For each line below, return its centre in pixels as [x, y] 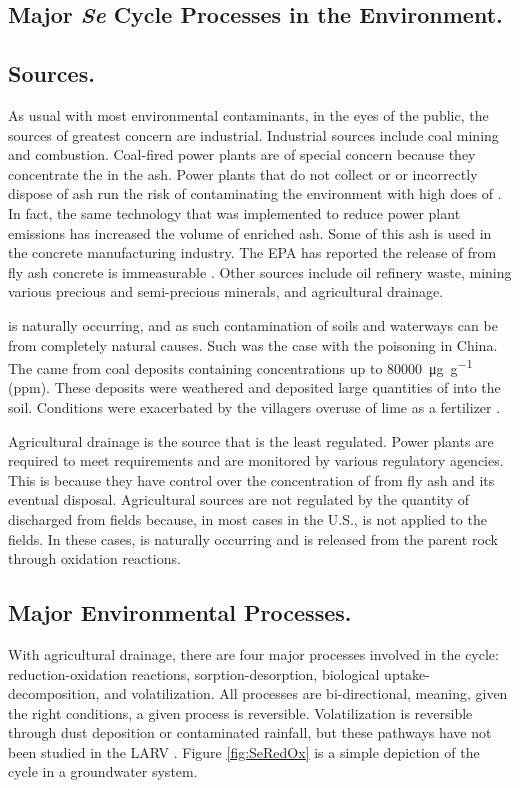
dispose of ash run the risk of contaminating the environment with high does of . [255, 193]
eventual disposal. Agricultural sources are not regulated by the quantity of [238, 499]
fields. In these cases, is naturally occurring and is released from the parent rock [253, 538]
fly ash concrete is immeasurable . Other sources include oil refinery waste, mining [260, 271]
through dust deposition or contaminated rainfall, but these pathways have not [250, 732]
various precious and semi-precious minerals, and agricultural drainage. [226, 291]
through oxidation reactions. [94, 558]
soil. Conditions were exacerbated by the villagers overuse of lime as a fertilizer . [254, 406]
